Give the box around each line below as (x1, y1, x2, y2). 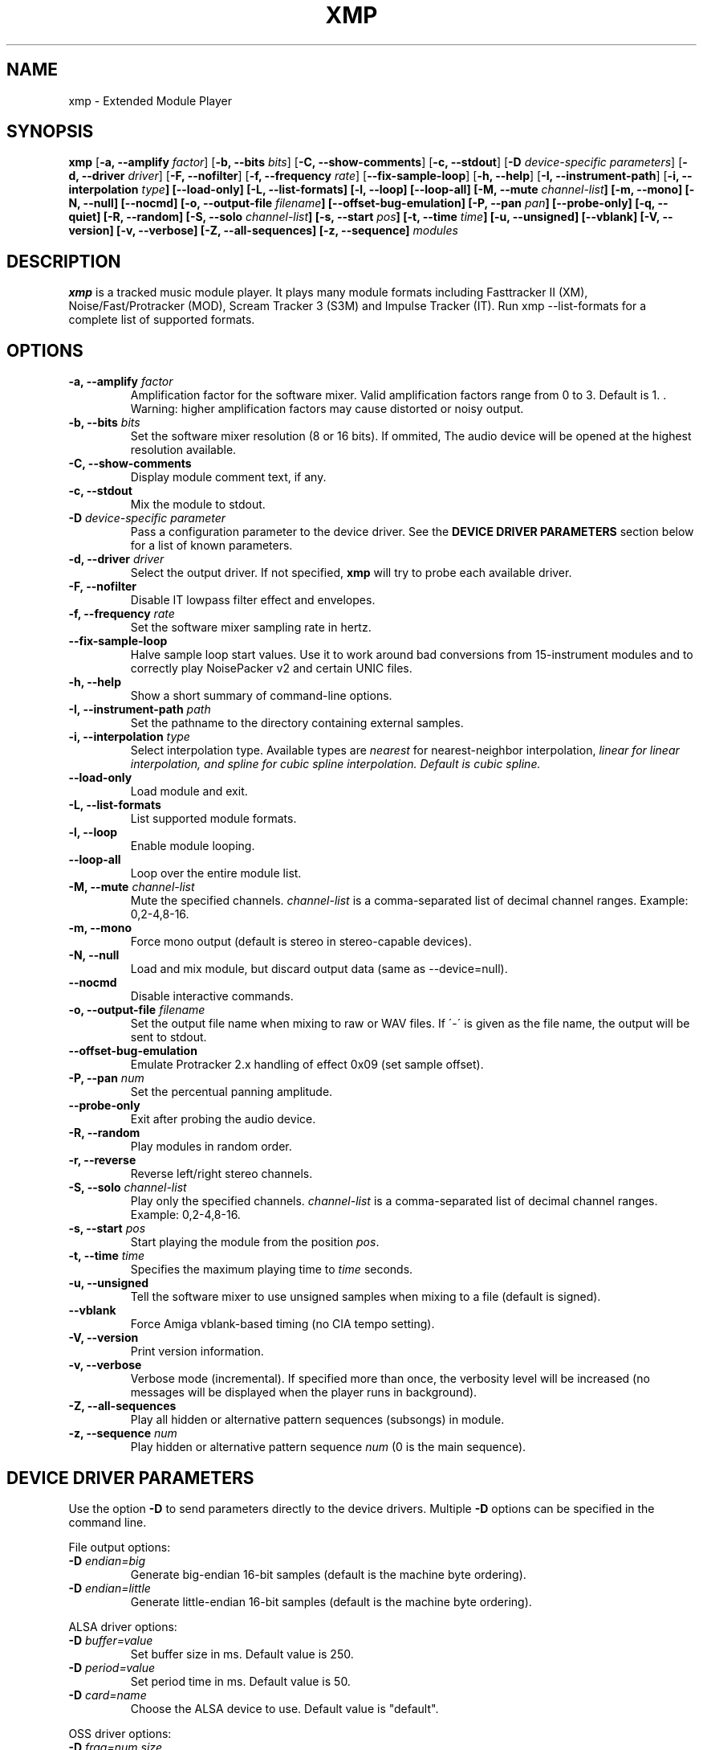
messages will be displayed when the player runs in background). (130, 1385, 477, 1400)
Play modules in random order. (130, 1139, 292, 1154)
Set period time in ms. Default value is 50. (130, 1674, 351, 1688)
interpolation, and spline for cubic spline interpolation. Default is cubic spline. (130, 757, 541, 771)
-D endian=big (68, 1553, 146, 1568)
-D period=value (68, 1660, 156, 1674)
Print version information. (130, 1344, 264, 1359)
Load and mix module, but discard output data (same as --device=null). (130, 962, 508, 976)
